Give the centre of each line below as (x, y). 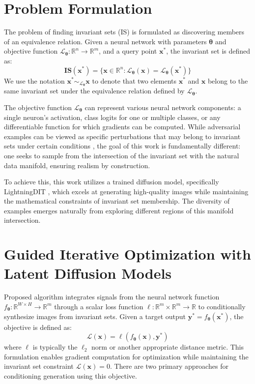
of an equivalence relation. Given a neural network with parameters (105, 41)
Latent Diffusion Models (88, 273)
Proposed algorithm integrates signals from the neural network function (112, 297)
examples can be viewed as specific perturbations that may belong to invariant (122, 136)
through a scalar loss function (99, 306)
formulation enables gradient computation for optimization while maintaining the (126, 356)
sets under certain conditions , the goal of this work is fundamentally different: (122, 146)
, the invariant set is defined (208, 51)
